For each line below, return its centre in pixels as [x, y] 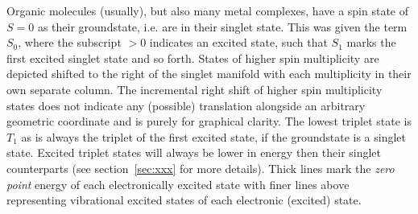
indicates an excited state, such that [238, 42]
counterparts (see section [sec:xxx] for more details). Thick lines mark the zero [201, 168]
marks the [371, 42]
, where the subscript [70, 42]
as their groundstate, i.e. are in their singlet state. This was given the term [222, 26]
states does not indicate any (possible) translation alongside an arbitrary [186, 105]
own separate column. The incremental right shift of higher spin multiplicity [195, 89]
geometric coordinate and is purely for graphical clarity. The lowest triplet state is [209, 121]
